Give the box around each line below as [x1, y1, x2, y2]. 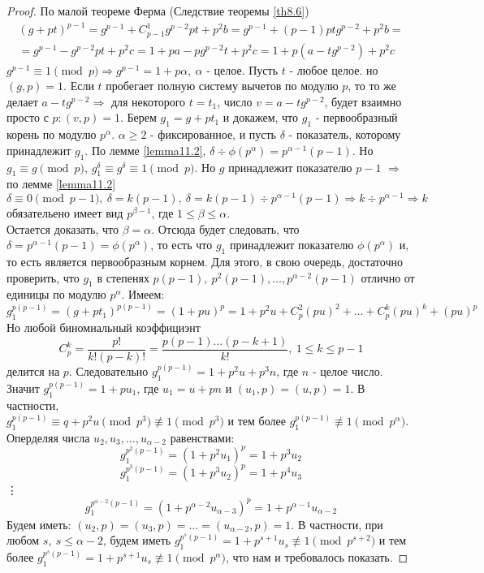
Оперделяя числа [6, 429, 90, 446]
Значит [6, 379, 40, 396]
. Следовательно [68, 362, 149, 379]
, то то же [348, 77, 396, 94]
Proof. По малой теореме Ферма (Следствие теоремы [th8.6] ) [6, 2, 309, 19]
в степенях [97, 269, 149, 286]
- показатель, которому [288, 126, 401, 143]
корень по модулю [6, 126, 97, 143]
